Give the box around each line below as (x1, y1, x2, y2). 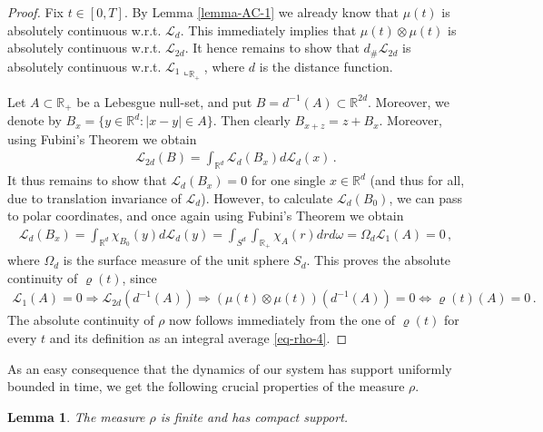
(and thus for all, (370, 171, 465, 190)
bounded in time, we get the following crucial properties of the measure (7, 377, 405, 396)
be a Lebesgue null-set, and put (76, 92, 252, 111)
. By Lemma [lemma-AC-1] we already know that (123, 3, 400, 21)
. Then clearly (212, 111, 291, 130)
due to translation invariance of (7, 188, 182, 207)
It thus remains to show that (7, 171, 167, 190)
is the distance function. (259, 56, 393, 75)
